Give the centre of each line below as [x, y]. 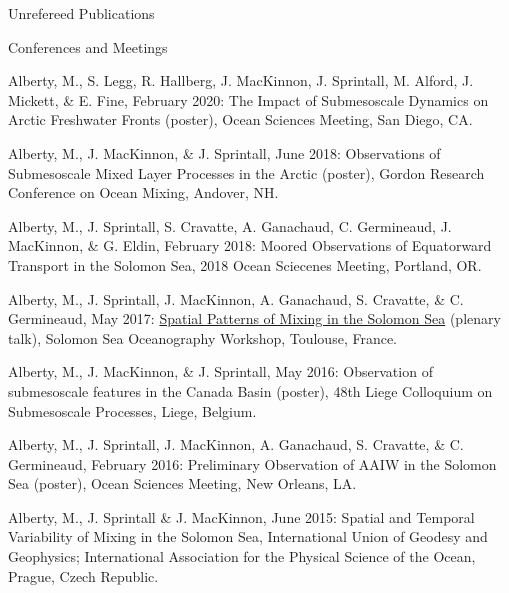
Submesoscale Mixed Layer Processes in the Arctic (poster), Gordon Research [246, 172]
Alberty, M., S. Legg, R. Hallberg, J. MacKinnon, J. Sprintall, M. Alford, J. [241, 80]
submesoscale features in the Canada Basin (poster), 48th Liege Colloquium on [250, 390]
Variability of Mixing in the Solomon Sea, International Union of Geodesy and [248, 536]
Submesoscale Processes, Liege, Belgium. [132, 410]
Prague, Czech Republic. [83, 575]
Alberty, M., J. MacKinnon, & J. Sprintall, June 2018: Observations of [224, 152]
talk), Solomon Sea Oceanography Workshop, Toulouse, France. [203, 337]
